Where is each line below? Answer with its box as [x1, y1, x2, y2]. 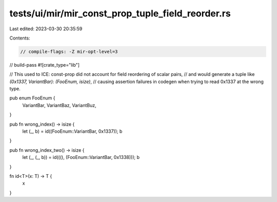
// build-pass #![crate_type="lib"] [9, 62, 80, 68]
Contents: [9, 35, 30, 41]
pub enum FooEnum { [9, 95, 55, 101]
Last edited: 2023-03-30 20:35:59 [9, 26, 83, 32]
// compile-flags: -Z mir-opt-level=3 [20, 49, 118, 54]
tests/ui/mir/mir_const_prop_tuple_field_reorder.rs [9, 8, 231, 19]
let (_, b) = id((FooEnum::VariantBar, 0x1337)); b [22, 128, 123, 134]
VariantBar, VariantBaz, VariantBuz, [22, 102, 97, 108]
